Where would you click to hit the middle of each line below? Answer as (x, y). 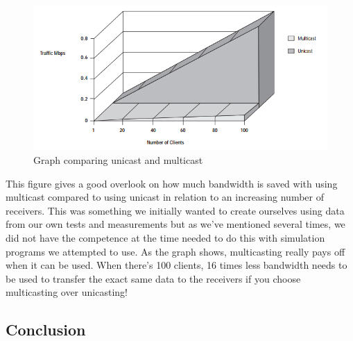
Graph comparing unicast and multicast (118, 159)
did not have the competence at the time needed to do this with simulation (165, 237)
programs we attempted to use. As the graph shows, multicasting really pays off (175, 251)
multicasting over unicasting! (67, 292)
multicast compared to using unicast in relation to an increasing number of (165, 197)
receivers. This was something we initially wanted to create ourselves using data (175, 210)
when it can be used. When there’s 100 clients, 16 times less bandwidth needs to (176, 265)
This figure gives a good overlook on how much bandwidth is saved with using (172, 183)
